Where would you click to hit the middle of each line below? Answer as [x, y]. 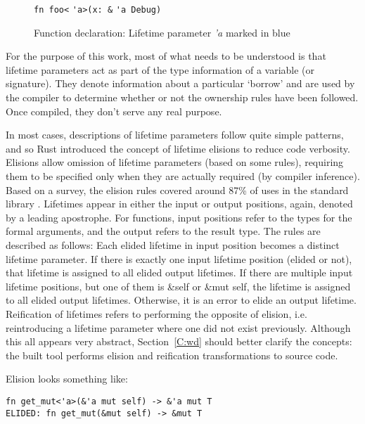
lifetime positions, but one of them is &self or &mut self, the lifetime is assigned [178, 286]
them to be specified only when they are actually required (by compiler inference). [183, 176]
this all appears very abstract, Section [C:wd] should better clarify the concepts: [179, 341]
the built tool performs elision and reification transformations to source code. [172, 355]
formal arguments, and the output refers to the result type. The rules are [163, 231]
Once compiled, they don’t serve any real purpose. [114, 111]
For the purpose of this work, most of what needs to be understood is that [166, 56]
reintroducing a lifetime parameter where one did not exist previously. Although [178, 327]
